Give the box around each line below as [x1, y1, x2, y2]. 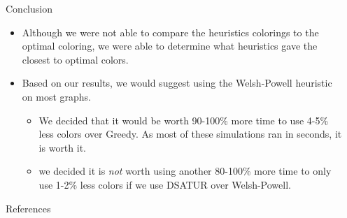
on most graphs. [22, 89, 91, 103]
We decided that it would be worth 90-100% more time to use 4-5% [38, 112, 329, 127]
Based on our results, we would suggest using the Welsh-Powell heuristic [22, 75, 332, 90]
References [6, 201, 51, 215]
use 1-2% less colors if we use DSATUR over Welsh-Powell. [38, 177, 291, 191]
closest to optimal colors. [22, 52, 129, 66]
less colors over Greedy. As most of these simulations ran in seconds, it [38, 126, 342, 141]
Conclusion [6, 1, 52, 15]
